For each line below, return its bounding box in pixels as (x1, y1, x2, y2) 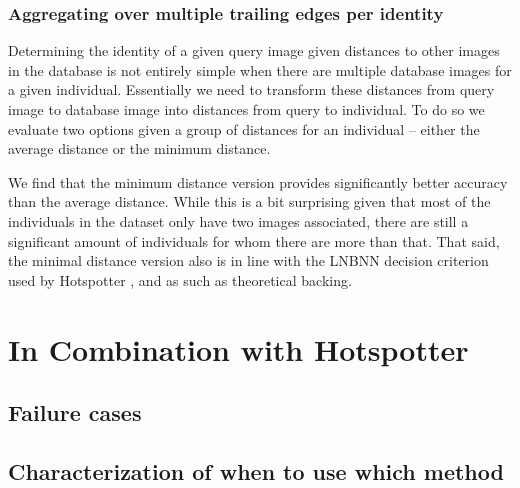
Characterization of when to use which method (8, 455, 504, 486)
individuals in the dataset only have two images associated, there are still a (8, 210, 469, 231)
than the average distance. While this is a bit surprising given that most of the (8, 191, 491, 212)
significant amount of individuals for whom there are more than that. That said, (8, 230, 500, 251)
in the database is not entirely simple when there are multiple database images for (8, 59, 512, 80)
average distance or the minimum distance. (8, 138, 271, 159)
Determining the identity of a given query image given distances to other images (8, 40, 500, 61)
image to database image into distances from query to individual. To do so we (8, 99, 485, 119)
